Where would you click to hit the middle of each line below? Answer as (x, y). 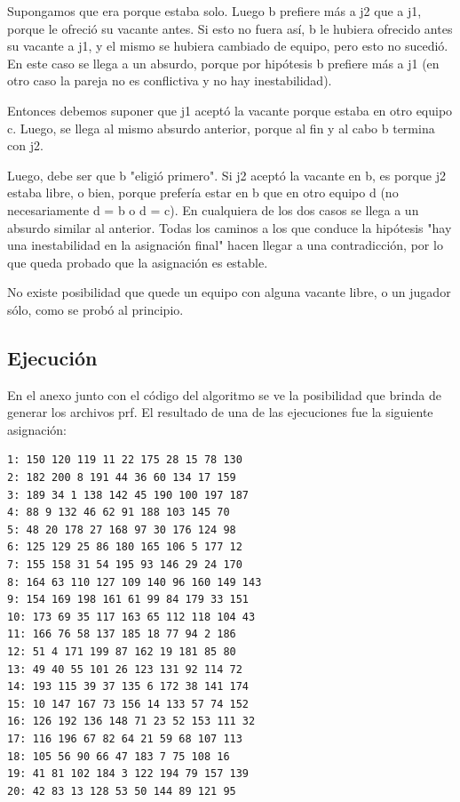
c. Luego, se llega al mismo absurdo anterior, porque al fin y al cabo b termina (221, 128)
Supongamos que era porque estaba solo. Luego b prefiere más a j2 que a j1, (214, 11)
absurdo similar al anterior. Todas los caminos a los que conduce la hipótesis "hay (230, 227)
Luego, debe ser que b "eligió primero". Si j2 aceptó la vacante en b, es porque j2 (226, 175)
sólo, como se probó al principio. (95, 309)
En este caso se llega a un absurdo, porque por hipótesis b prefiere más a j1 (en (223, 63)
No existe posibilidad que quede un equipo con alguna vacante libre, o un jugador (229, 292)
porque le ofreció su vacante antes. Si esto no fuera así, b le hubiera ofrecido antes (230, 28)
